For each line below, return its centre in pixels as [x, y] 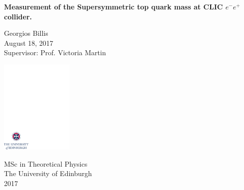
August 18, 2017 [29, 43]
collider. [18, 16]
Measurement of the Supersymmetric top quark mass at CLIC [114, 6]
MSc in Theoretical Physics [46, 163]
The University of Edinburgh [48, 173]
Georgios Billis [26, 33]
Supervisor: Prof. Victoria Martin [55, 52]
